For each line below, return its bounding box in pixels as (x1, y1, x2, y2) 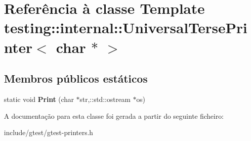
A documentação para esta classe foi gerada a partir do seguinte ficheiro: (4, 110, 224, 121)
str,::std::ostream (80, 94, 131, 104)
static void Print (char (4, 94, 74, 104)
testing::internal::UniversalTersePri (4, 17, 248, 38)
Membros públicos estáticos (4, 71, 148, 86)
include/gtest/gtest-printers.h (4, 127, 93, 138)
